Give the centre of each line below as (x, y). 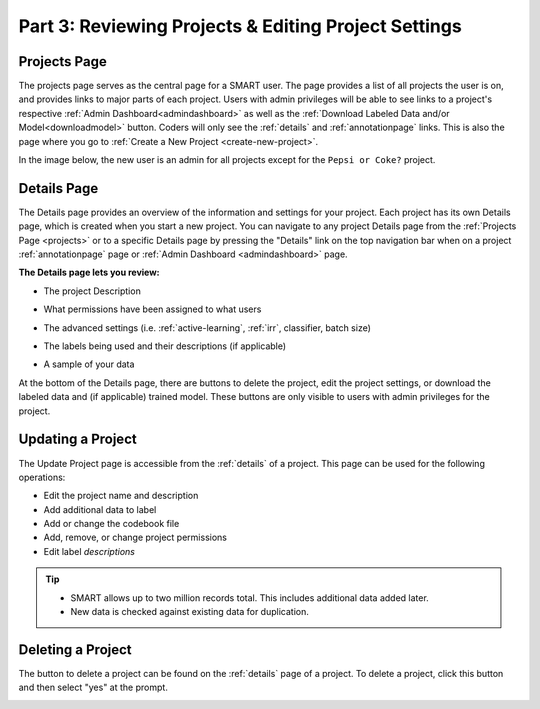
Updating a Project (77, 439)
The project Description (92, 291)
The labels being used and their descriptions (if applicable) (165, 346)
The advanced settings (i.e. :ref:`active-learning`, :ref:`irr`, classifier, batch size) (207, 327)
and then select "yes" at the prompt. (93, 687)
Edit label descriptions (89, 551)
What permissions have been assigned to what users (152, 309)
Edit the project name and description (121, 496)
